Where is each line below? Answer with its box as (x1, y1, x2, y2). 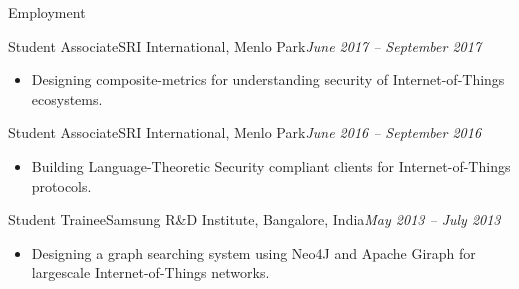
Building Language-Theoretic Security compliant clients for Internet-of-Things (31, 155, 511, 176)
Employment (8, 2, 86, 22)
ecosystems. (31, 88, 103, 109)
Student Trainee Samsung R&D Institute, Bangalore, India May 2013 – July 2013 (8, 209, 501, 230)
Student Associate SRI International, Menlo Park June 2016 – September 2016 (8, 122, 482, 143)
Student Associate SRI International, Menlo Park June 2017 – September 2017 (8, 35, 482, 56)
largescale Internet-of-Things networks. (31, 262, 270, 283)
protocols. (31, 175, 92, 196)
